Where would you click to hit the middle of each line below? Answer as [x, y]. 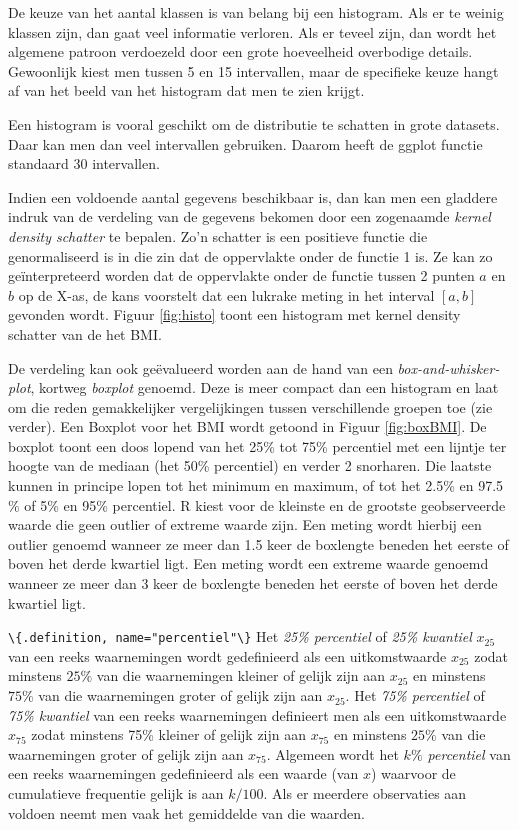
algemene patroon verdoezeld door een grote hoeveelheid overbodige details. [240, 51]
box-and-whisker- [448, 367]
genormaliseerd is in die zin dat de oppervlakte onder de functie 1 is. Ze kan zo [250, 255]
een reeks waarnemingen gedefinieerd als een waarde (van [183, 773]
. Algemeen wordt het [332, 753]
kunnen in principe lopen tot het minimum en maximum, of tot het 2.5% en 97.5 [256, 485]
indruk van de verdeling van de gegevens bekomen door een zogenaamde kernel [249, 216]
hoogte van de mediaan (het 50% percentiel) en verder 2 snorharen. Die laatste [250, 465]
